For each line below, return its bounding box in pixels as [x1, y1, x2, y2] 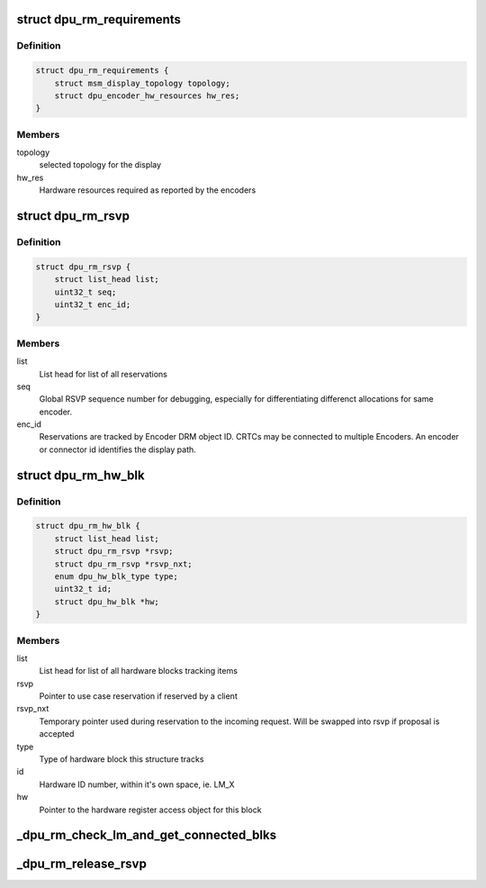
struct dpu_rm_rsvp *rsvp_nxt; [54, 558, 193, 569]
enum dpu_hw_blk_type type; [54, 571, 179, 581]
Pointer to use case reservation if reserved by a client [39, 691, 238, 702]
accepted [39, 729, 75, 739]
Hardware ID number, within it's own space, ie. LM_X [39, 779, 235, 790]
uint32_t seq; [54, 286, 117, 297]
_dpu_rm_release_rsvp [16, 856, 148, 872]
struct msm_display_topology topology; [54, 77, 231, 88]
